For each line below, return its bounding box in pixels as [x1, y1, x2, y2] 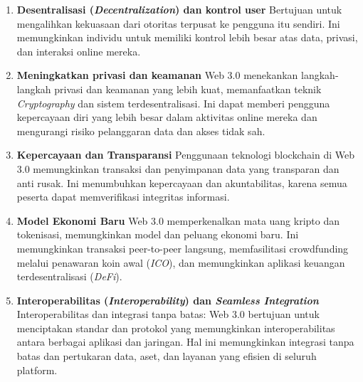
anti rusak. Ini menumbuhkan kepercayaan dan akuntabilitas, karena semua [16, 175, 347, 190]
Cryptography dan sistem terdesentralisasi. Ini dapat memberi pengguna [16, 95, 330, 110]
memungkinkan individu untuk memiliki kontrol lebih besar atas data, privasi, [16, 30, 358, 45]
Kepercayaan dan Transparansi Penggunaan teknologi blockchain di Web [16, 147, 354, 162]
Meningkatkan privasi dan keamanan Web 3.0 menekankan [16, 68, 298, 83]
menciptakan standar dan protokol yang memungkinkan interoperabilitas [16, 320, 335, 335]
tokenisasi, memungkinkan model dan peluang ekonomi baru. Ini [16, 227, 299, 242]
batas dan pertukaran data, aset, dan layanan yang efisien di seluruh [16, 349, 317, 364]
